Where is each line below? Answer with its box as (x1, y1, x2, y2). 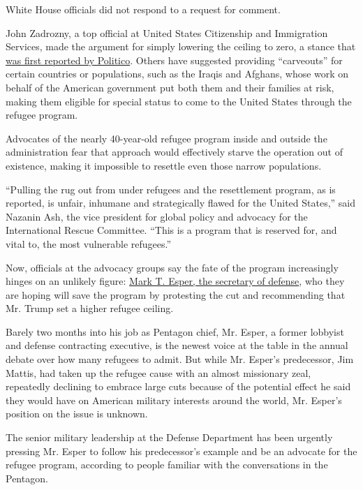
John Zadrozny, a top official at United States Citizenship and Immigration (6, 25, 328, 40)
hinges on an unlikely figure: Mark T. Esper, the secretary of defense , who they (6, 274, 345, 288)
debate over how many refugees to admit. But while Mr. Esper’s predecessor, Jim (6, 352, 354, 366)
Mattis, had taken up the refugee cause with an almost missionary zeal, (6, 365, 311, 380)
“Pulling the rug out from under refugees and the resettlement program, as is (6, 181, 336, 196)
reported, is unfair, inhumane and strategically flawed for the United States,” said (6, 195, 356, 210)
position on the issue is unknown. (6, 406, 148, 421)
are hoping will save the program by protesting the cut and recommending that (6, 287, 346, 302)
